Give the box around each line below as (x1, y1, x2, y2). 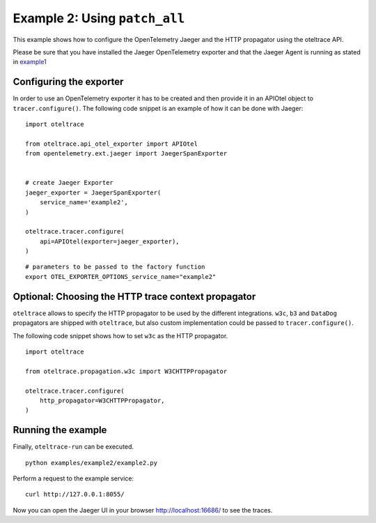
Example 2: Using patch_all (13, 10, 185, 26)
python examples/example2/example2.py (25, 459, 158, 467)
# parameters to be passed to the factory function (25, 263, 205, 271)
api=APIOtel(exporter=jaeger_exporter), (39, 237, 180, 245)
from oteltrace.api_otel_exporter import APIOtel (25, 139, 198, 148)
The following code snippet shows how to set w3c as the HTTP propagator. (13, 331, 228, 340)
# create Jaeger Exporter (25, 179, 114, 187)
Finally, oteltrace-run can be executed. (13, 443, 134, 451)
